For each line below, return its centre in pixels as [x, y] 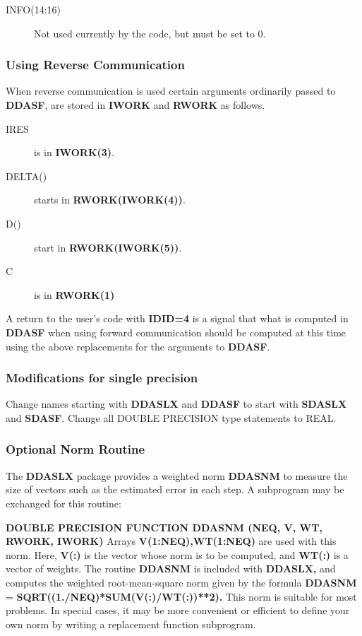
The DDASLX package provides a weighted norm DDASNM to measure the [177, 475]
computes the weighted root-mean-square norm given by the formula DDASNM [181, 582]
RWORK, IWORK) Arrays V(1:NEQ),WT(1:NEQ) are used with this [171, 541]
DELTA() [26, 176]
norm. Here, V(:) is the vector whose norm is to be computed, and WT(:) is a [177, 554]
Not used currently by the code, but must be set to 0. [150, 33]
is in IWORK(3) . [74, 152]
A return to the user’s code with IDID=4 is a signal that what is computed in [177, 318]
